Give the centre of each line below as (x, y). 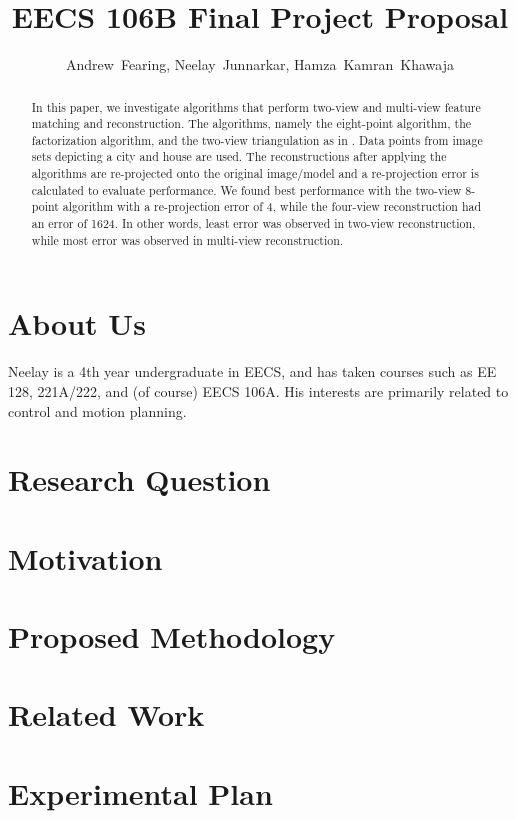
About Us (77, 323)
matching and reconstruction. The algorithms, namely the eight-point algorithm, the (251, 123)
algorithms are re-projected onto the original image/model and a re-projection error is (255, 173)
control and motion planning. (97, 410)
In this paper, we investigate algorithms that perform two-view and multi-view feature (256, 106)
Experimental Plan (140, 792)
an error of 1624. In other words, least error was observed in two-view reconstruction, (253, 223)
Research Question (139, 479)
